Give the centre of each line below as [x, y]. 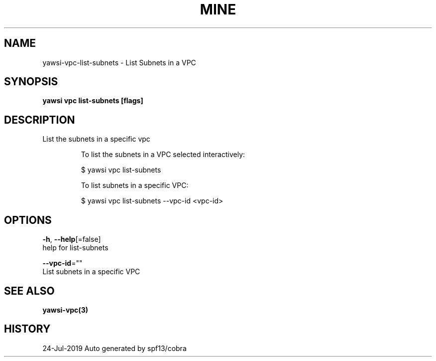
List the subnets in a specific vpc [96, 139]
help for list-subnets [75, 248]
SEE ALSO [29, 291]
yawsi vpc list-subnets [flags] [93, 101]
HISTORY [27, 329]
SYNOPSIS [31, 82]
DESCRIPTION [40, 120]
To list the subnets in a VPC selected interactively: [163, 155]
